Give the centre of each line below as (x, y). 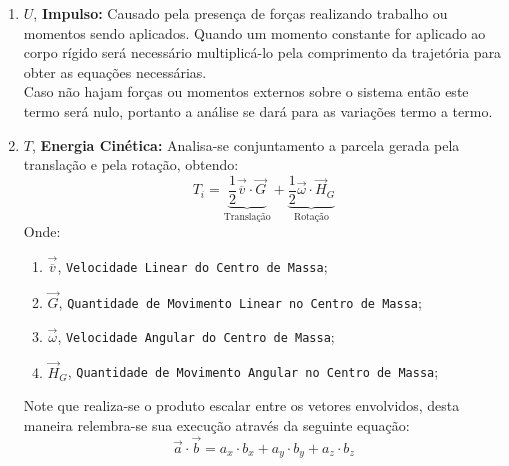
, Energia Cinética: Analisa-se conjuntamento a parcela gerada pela (245, 144)
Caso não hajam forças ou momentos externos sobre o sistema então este (246, 91)
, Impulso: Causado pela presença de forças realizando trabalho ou (240, 13)
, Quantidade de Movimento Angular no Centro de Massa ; (253, 371)
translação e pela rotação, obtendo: (131, 164)
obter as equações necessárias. (115, 71)
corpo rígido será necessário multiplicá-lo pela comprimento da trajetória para (262, 52)
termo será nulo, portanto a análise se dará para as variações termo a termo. (258, 110)
